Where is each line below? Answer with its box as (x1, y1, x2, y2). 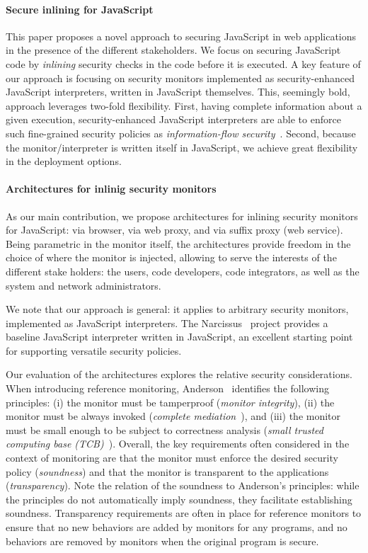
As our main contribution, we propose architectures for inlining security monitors (6, 208, 358, 223)
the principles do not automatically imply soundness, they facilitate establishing (6, 491, 352, 506)
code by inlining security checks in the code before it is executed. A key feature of (6, 56, 361, 71)
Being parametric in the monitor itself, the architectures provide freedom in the (6, 236, 351, 251)
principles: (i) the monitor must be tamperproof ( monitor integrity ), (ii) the (6, 394, 335, 409)
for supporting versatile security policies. (6, 343, 182, 358)
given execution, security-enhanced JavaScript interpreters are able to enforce (6, 112, 341, 127)
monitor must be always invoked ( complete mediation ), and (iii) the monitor (6, 409, 341, 423)
